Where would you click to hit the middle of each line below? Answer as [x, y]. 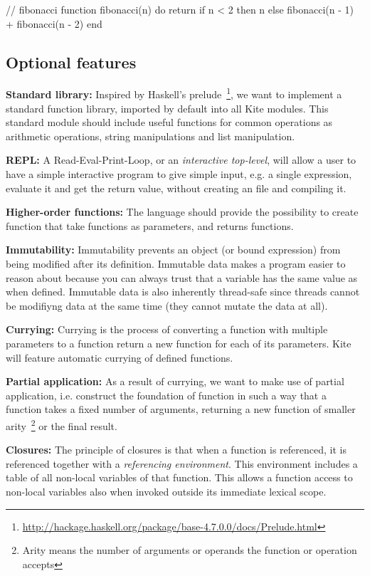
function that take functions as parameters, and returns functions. [150, 225]
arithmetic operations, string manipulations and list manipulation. [150, 136]
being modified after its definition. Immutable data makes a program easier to [176, 263]
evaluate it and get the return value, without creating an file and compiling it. [176, 188]
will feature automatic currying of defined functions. [120, 357]
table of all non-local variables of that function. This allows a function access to [179, 477]
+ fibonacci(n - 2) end [54, 23]
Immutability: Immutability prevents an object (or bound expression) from [173, 250]
